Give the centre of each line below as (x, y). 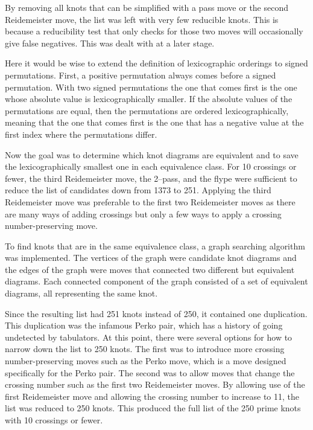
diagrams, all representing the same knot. (81, 293)
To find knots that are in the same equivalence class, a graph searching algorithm (155, 245)
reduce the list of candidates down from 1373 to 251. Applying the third (138, 190)
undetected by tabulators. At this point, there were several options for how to (149, 337)
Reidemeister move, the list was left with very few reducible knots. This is (142, 19)
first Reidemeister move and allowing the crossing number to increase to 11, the (152, 396)
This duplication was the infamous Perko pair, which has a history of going (144, 325)
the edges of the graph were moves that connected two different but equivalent (150, 269)
